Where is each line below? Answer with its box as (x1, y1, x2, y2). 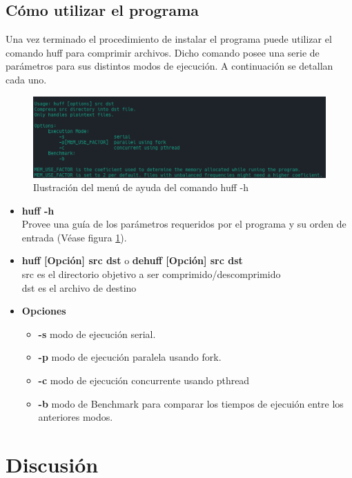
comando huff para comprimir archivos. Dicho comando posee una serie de (6, 45, 320, 59)
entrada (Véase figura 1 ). (21, 230, 127, 244)
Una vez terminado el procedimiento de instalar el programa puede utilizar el (6, 32, 332, 46)
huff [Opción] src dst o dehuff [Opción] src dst (21, 253, 243, 268)
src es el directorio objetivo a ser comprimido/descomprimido (21, 267, 281, 281)
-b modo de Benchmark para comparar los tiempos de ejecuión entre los (38, 396, 344, 410)
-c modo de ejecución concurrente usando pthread (38, 373, 250, 388)
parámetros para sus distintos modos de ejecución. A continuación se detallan (6, 59, 333, 73)
